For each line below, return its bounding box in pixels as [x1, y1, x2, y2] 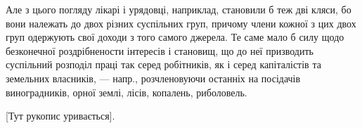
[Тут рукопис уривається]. [6, 108, 115, 123]
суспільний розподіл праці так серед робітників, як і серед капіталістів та [6, 57, 321, 72]
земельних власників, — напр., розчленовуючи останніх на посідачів [6, 70, 301, 85]
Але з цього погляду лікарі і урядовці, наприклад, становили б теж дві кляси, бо [6, 2, 351, 16]
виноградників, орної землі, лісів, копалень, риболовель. [6, 84, 247, 99]
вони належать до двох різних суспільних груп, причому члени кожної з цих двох [6, 15, 356, 30]
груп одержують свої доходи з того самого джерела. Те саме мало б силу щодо [6, 30, 344, 44]
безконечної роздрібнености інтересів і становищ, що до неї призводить [6, 43, 313, 58]
